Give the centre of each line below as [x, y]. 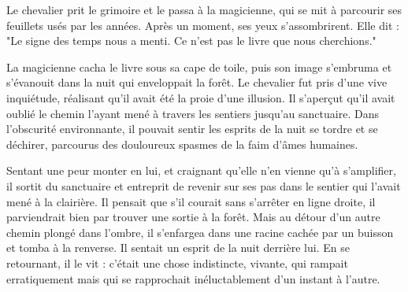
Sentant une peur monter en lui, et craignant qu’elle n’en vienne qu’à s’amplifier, [201, 170]
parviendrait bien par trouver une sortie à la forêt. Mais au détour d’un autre [193, 217]
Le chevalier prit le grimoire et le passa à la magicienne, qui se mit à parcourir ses [204, 9]
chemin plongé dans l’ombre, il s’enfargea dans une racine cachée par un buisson [200, 232]
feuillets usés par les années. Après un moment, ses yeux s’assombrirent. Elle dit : [203, 25]
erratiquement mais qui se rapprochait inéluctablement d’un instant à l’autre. [193, 278]
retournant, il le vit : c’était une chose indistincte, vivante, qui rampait [177, 262]
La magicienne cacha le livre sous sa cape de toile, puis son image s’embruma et [199, 67]
